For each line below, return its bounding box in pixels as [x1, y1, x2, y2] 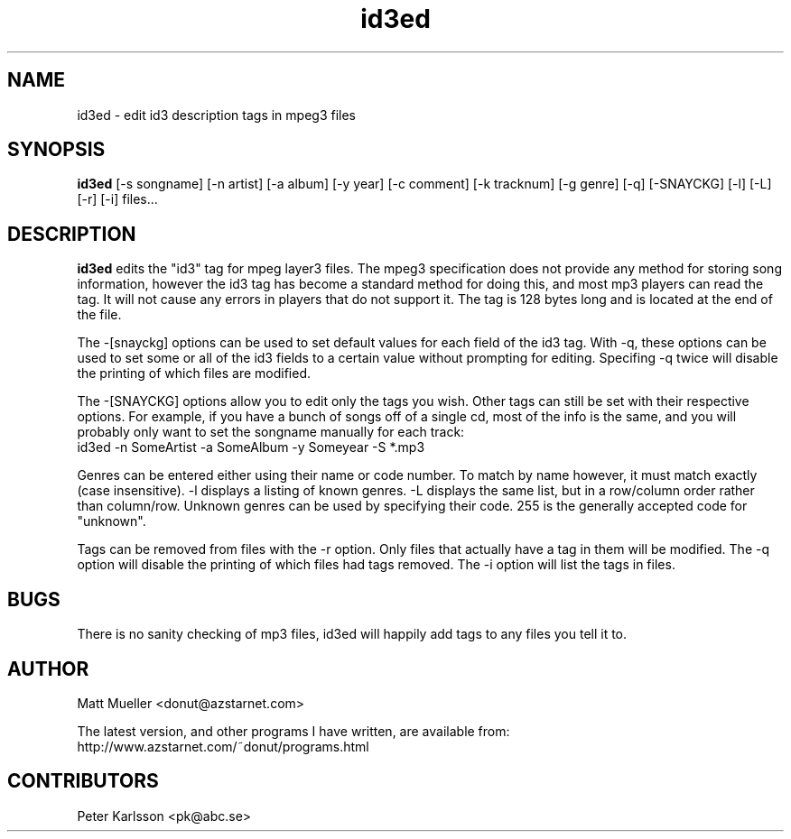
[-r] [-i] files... [77, 191, 158, 207]
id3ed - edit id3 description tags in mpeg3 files [77, 106, 357, 123]
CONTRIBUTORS [7, 770, 159, 793]
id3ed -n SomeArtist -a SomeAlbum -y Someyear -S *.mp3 [77, 439, 425, 456]
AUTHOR [7, 657, 89, 680]
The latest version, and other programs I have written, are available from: [77, 723, 510, 739]
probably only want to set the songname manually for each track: [77, 424, 465, 440]
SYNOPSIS [7, 138, 106, 161]
